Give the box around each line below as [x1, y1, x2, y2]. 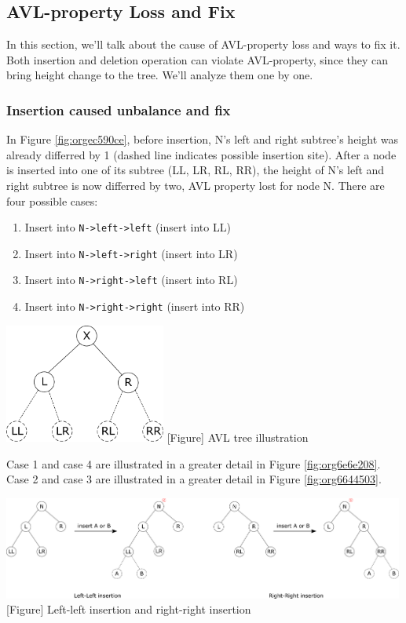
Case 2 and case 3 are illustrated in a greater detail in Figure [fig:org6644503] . [6, 471, 382, 487]
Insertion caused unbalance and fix [6, 100, 231, 119]
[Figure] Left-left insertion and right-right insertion [6, 601, 251, 618]
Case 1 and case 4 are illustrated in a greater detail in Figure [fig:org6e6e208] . [6, 455, 381, 472]
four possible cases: [6, 192, 98, 209]
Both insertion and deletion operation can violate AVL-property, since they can [6, 51, 389, 67]
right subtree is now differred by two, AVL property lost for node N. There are [6, 177, 385, 193]
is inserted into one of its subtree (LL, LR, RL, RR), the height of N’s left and [6, 162, 385, 178]
